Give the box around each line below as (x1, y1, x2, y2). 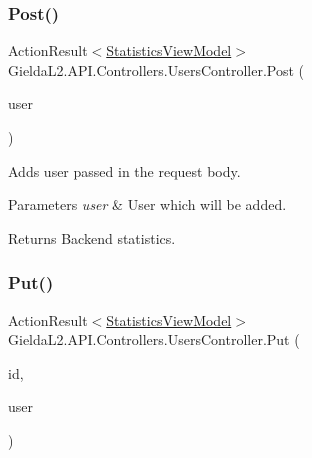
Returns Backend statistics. (8, 227, 176, 248)
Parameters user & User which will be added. (8, 194, 287, 215)
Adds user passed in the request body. (8, 160, 241, 181)
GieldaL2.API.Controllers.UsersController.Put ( (8, 329, 300, 350)
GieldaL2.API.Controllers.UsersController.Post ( (8, 59, 304, 80)
